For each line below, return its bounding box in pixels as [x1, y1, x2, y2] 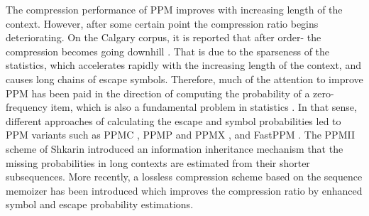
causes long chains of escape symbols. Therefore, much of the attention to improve [6, 71, 363, 86]
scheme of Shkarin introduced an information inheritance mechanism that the [6, 141, 343, 156]
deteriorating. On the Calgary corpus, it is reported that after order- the [6, 30, 321, 45]
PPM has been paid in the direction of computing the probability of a [6, 85, 310, 100]
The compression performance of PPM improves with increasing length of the [6, 2, 343, 16]
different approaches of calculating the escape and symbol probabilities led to [6, 113, 341, 128]
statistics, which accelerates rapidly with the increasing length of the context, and [6, 58, 361, 72]
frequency [6, 99, 48, 114]
